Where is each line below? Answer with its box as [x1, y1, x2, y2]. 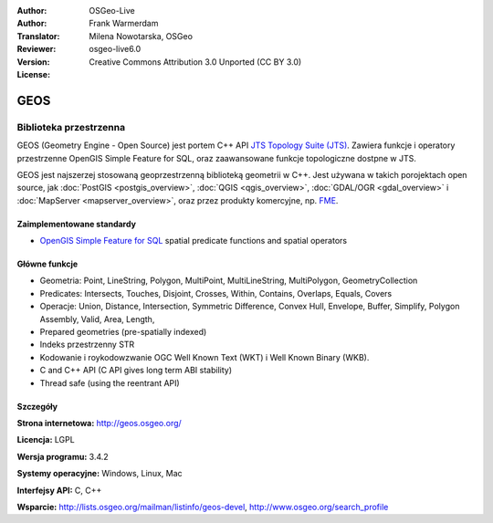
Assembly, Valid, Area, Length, [39, 313, 155, 324]
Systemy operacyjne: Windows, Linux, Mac [16, 468, 183, 479]
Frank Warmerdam [89, 18, 159, 29]
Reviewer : [16, 44, 57, 55]
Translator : [16, 30, 60, 41]
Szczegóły [16, 401, 58, 412]
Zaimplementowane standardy [16, 218, 137, 229]
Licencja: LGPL [16, 434, 75, 445]
